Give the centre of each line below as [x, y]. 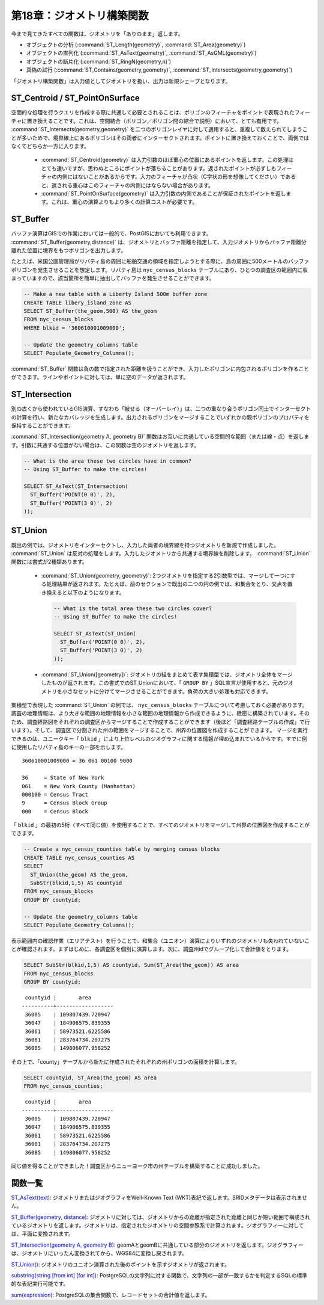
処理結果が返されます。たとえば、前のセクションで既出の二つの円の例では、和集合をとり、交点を [167, 584]
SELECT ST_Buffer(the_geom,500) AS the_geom [90, 311]
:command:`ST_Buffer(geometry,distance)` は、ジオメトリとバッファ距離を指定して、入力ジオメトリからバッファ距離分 [159, 242]
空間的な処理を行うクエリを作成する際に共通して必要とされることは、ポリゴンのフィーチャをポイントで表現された [153, 113]
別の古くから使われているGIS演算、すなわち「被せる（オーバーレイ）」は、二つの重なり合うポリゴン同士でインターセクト [161, 409]
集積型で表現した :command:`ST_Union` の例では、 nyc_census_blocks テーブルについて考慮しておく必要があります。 [160, 705]
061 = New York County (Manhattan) [79, 786]
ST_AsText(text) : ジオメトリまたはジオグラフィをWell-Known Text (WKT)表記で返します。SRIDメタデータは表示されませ [159, 1197]
